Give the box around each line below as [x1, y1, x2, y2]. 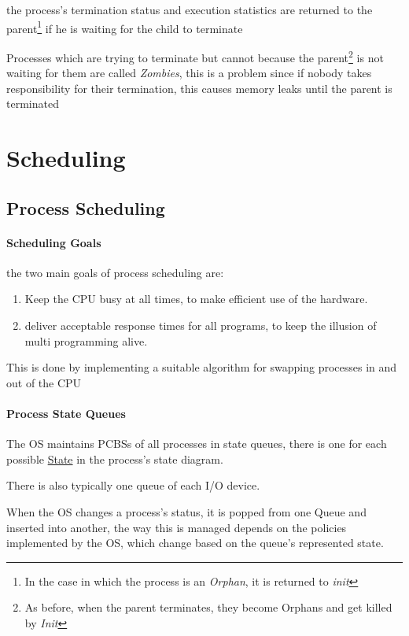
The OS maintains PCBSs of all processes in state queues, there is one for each [6, 435, 387, 452]
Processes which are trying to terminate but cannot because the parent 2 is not [6, 46, 384, 65]
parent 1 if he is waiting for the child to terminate [6, 17, 243, 36]
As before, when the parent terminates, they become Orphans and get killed [24, 599, 392, 616]
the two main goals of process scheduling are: [6, 264, 224, 280]
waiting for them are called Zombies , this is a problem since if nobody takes [6, 65, 372, 81]
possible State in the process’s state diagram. [6, 450, 223, 467]
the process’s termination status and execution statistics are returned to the [6, 2, 373, 17]
